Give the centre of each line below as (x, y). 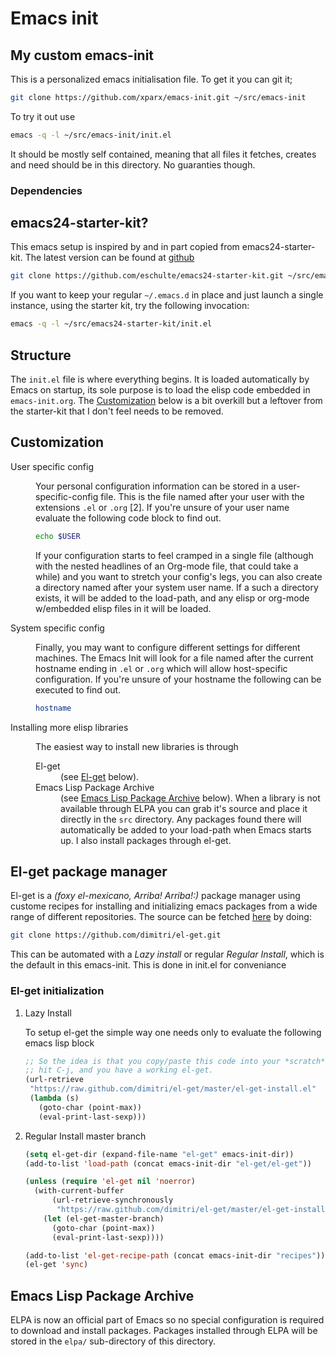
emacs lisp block (59, 1043)
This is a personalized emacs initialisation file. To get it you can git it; (151, 79)
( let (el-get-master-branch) (104, 1218)
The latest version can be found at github (109, 258)
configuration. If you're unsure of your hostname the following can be (178, 679)
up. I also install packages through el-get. (146, 840)
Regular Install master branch (85, 1136)
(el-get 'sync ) (56, 1265)
